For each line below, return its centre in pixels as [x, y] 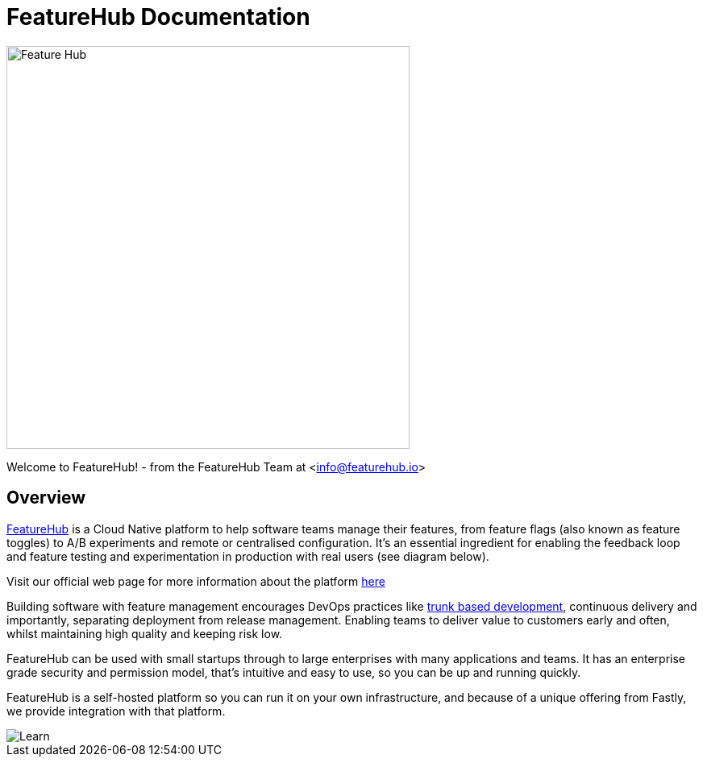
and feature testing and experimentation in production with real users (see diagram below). [248, 556]
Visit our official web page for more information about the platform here [196, 581]
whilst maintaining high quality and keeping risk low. [145, 633]
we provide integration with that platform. [116, 711]
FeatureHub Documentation [158, 17]
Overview [46, 498]
